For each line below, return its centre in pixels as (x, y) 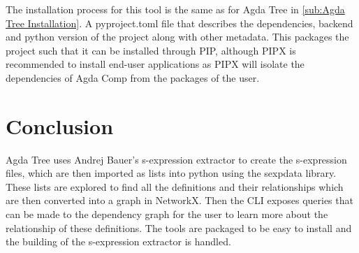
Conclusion (60, 125)
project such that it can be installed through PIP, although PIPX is (151, 50)
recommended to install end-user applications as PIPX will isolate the (155, 64)
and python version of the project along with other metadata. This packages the (177, 37)
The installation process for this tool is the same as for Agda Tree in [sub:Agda (175, 9)
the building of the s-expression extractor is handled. (118, 241)
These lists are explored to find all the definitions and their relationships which (175, 186)
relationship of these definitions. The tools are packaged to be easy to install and (179, 227)
